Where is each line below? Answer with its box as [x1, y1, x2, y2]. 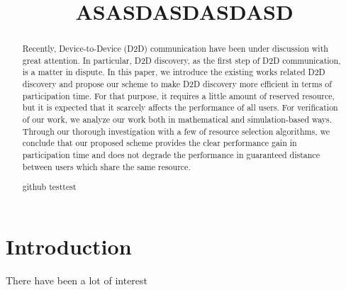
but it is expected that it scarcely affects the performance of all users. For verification [22, 101, 338, 113]
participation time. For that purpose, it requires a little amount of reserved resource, [22, 89, 335, 101]
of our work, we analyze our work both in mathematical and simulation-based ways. [22, 113, 333, 126]
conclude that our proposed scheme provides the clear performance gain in [22, 137, 297, 149]
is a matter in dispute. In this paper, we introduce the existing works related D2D [22, 66, 325, 78]
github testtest [22, 181, 77, 193]
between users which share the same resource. [22, 160, 191, 172]
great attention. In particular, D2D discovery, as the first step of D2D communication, [22, 54, 341, 66]
